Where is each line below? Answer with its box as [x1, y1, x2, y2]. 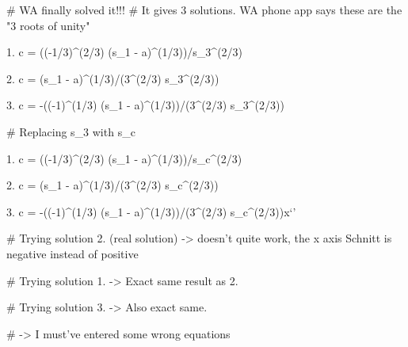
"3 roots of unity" [6, 17, 90, 33]
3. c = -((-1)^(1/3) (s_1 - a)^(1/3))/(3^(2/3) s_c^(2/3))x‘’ [6, 203, 296, 219]
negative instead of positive [6, 245, 139, 261]
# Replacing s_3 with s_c [6, 123, 135, 139]
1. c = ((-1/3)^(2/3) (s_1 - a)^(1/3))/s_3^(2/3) [6, 44, 243, 60]
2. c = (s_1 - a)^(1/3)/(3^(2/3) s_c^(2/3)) [6, 177, 219, 193]
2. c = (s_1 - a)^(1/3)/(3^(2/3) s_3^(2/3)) [6, 70, 219, 86]
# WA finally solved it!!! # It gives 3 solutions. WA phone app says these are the [6, 2, 402, 17]
